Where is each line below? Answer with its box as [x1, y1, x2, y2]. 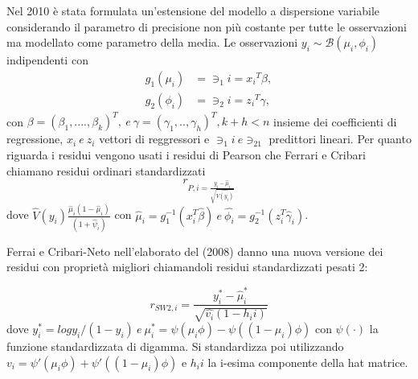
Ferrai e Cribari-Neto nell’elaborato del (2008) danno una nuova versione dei [6, 242, 383, 259]
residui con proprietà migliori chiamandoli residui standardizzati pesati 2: [6, 258, 368, 275]
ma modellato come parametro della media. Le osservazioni [6, 34, 298, 51]
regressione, [6, 130, 64, 147]
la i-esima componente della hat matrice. [207, 353, 408, 370]
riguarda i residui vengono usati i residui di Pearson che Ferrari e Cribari [6, 146, 366, 163]
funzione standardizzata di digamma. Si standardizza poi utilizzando [6, 337, 344, 354]
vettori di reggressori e [99, 130, 210, 147]
